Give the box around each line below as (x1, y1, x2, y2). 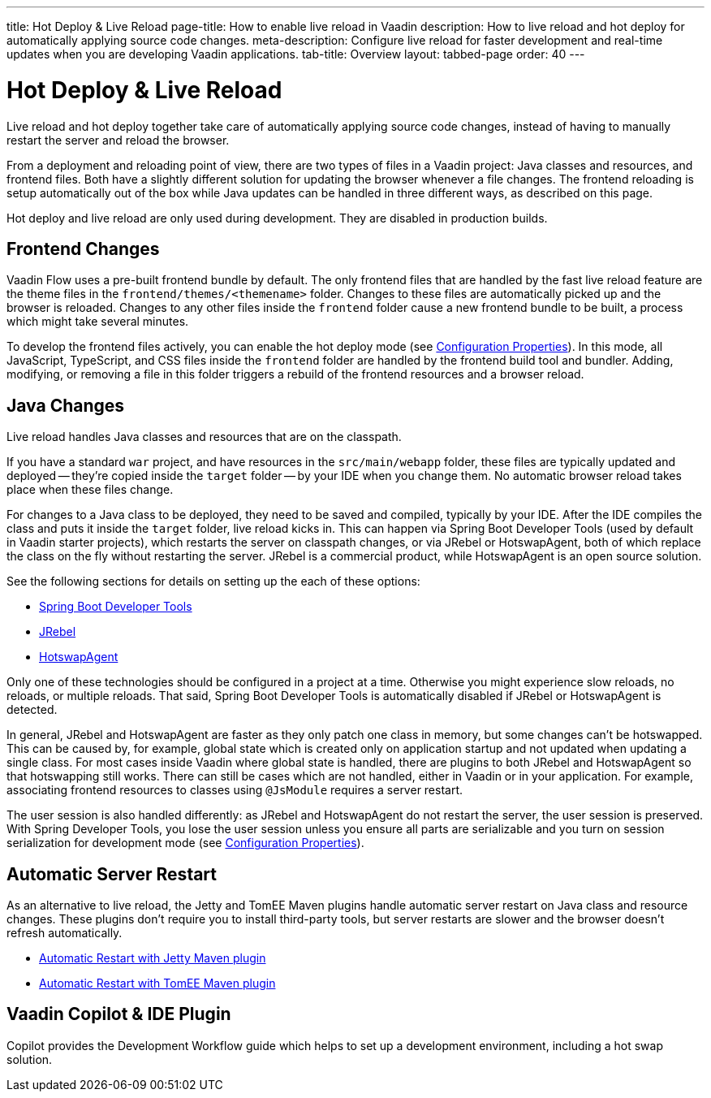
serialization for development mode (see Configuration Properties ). (6, 836, 364, 850)
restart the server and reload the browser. (6, 132, 230, 147)
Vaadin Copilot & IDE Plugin (6, 1004, 231, 1025)
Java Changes (6, 395, 125, 416)
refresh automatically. (6, 926, 123, 940)
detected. (6, 702, 58, 717)
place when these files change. (6, 482, 174, 497)
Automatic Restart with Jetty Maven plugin (39, 951, 266, 966)
